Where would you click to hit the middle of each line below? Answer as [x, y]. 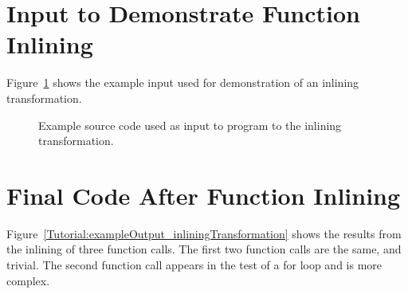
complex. [28, 280]
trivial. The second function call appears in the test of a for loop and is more [194, 265]
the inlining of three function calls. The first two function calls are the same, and [204, 249]
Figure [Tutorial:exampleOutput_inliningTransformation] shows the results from [204, 233]
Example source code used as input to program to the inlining [190, 125]
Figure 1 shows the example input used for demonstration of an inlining [183, 82]
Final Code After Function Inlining [204, 195]
